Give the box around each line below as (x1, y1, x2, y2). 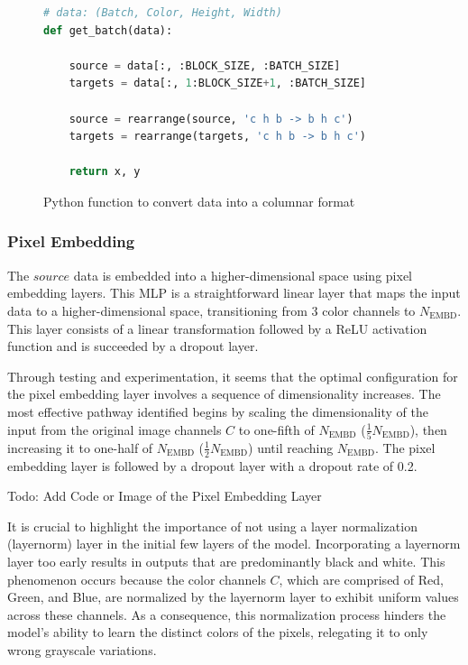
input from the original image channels (7, 420, 222, 439)
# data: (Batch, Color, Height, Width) (43, 6, 282, 19)
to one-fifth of (238, 420, 315, 439)
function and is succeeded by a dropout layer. (7, 337, 259, 356)
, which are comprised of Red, (279, 569, 444, 588)
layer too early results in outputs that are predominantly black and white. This (7, 552, 445, 571)
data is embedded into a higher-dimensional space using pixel (73, 265, 412, 284)
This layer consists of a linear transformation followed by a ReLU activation (7, 319, 427, 337)
